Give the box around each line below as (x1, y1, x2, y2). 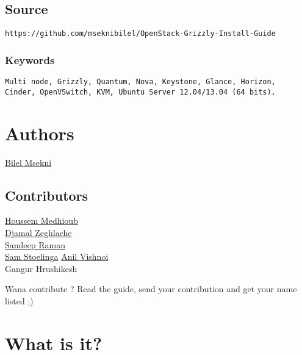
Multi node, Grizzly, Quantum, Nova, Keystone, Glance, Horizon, (5, 77, 276, 87)
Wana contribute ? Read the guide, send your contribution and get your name (5, 282, 297, 295)
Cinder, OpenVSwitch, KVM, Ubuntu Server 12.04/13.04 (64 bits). (5, 87, 276, 96)
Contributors (5, 185, 88, 204)
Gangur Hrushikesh (5, 262, 77, 274)
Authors (5, 120, 74, 145)
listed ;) (5, 294, 34, 307)
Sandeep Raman (5, 238, 65, 251)
